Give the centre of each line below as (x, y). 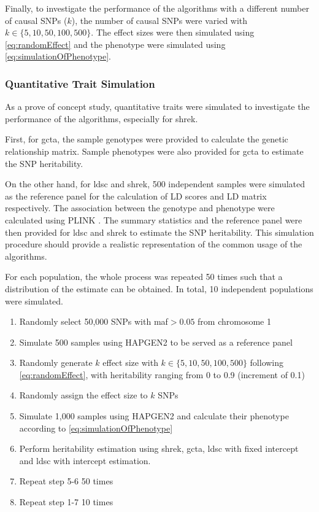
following (267, 363)
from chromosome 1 (234, 321)
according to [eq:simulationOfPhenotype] (96, 428)
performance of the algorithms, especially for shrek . (102, 118)
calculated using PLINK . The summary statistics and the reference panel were (154, 219)
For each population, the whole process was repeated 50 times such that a (144, 277)
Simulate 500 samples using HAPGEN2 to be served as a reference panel (156, 342)
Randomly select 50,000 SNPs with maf (94, 321)
